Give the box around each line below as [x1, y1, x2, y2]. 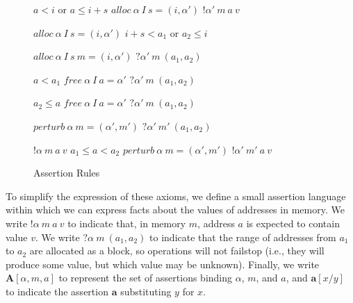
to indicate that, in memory [67, 215, 186, 230]
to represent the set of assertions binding [58, 270, 233, 285]
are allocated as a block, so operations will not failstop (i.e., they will [29, 243, 325, 258]
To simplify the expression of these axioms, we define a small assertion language [6, 188, 346, 203]
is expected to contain [246, 215, 340, 230]
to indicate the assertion [6, 284, 108, 298]
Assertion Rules [33, 165, 100, 180]
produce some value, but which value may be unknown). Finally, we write [6, 256, 320, 271]
